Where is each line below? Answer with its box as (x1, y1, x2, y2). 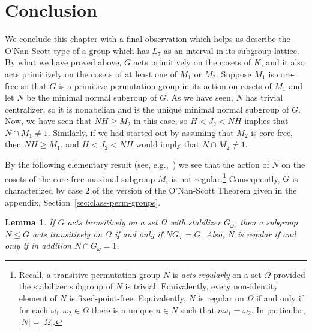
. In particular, (251, 303, 305, 316)
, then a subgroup (234, 216, 298, 228)
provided (273, 268, 305, 280)
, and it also (260, 56, 305, 68)
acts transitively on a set (67, 216, 158, 228)
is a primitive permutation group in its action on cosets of (59, 79, 272, 92)
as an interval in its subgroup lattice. (164, 44, 299, 56)
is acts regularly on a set (172, 268, 262, 280)
